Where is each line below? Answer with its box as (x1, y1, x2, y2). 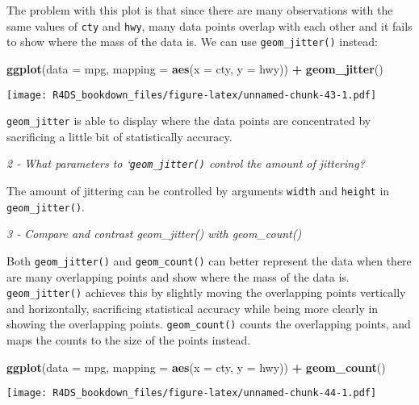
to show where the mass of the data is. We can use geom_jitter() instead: (6, 33, 378, 50)
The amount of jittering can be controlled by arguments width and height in (6, 182, 390, 199)
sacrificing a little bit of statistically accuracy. (6, 127, 233, 144)
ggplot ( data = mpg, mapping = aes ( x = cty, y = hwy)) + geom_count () (6, 358, 386, 375)
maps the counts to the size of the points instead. (6, 332, 251, 349)
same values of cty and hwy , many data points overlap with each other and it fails (6, 17, 413, 34)
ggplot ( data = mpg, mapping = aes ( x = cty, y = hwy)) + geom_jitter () (6, 60, 383, 77)
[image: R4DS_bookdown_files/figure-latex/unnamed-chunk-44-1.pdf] (6, 387, 377, 399)
